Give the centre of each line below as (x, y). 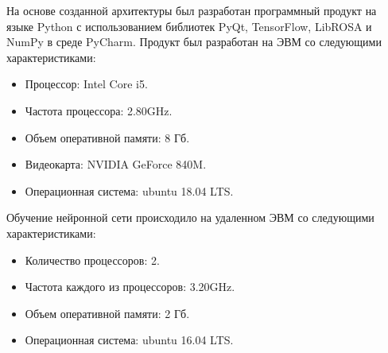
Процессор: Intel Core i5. (86, 84)
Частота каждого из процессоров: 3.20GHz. (130, 287)
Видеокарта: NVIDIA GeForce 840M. (116, 164)
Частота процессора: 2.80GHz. (99, 110)
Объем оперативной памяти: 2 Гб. (107, 313)
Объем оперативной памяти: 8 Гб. (107, 137)
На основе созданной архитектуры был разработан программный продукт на (192, 10)
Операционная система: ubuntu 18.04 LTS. (129, 190)
